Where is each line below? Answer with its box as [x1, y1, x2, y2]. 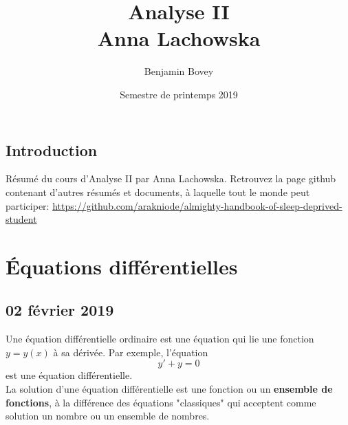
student [6, 212, 37, 226]
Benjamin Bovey [144, 64, 214, 78]
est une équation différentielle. [6, 368, 133, 382]
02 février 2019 [6, 299, 114, 320]
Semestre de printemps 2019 [120, 87, 238, 101]
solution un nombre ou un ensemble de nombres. [6, 408, 210, 423]
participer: [6, 198, 50, 212]
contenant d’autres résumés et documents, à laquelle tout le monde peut [6, 184, 310, 199]
